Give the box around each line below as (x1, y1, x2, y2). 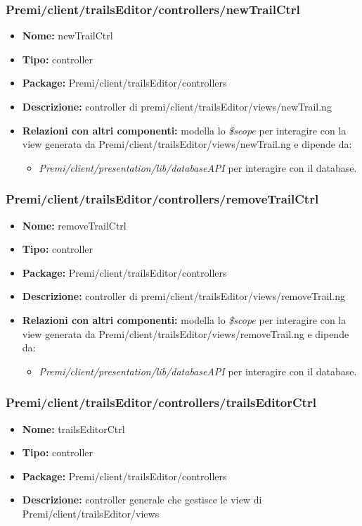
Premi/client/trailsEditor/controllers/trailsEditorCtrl (6, 394, 316, 411)
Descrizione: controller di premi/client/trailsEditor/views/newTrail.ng (22, 99, 332, 113)
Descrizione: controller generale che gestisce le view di (22, 492, 262, 507)
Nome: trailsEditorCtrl (22, 421, 125, 436)
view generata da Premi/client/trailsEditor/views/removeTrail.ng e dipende (22, 326, 349, 341)
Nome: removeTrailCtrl (22, 218, 127, 232)
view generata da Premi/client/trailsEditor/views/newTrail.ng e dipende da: (22, 137, 352, 151)
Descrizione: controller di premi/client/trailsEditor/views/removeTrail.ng (22, 289, 345, 303)
